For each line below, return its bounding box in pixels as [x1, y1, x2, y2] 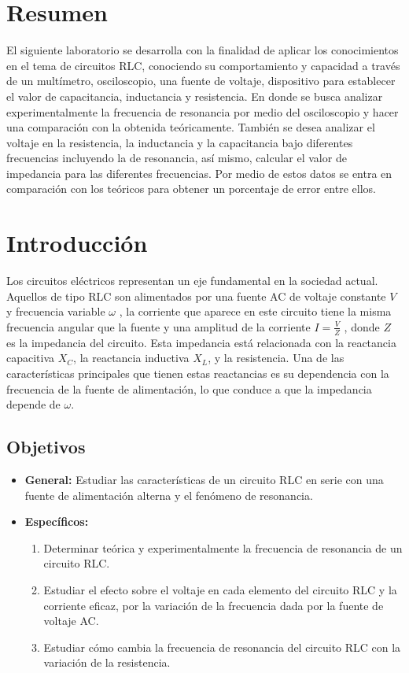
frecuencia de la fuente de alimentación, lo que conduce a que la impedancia [6, 380, 372, 397]
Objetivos [6, 434, 86, 459]
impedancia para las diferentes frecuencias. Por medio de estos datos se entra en [6, 165, 392, 181]
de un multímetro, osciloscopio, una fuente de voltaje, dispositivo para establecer [6, 72, 396, 89]
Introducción [6, 227, 148, 259]
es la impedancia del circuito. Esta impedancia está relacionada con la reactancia [6, 334, 396, 350]
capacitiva [6, 349, 55, 366]
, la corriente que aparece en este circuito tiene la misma [119, 303, 392, 320]
